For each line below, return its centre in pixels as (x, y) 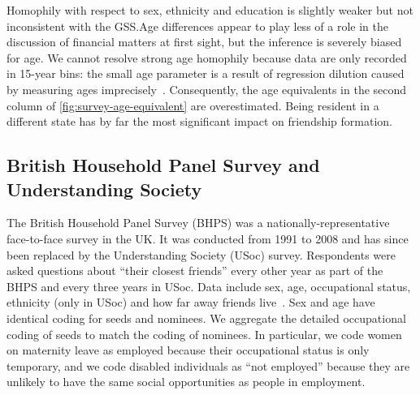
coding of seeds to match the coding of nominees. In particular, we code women (204, 334)
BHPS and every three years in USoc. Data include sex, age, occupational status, (209, 286)
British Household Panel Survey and (163, 165)
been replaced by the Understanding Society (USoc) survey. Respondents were (201, 254)
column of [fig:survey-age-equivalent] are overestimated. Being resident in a (193, 105)
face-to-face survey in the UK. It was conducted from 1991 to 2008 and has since (208, 238)
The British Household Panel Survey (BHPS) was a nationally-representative (198, 223)
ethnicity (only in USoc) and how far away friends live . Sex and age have (191, 302)
